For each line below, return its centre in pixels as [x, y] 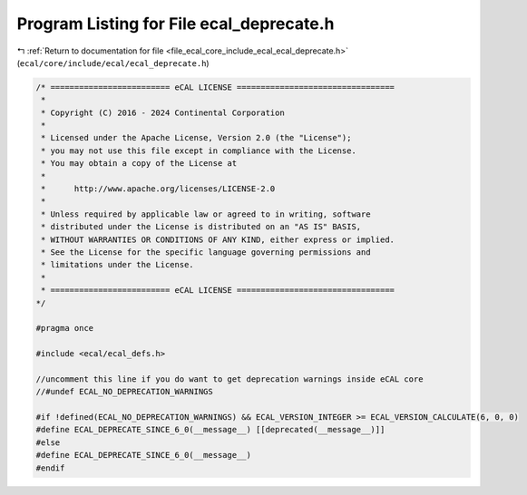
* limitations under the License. [117, 265]
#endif [50, 468]
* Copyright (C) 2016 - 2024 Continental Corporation [163, 112]
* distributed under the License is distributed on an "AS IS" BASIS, [201, 227]
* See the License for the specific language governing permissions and [206, 252]
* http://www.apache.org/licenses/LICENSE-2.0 [158, 189]
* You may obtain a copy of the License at [139, 164]
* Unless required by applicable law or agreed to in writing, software [206, 214]
